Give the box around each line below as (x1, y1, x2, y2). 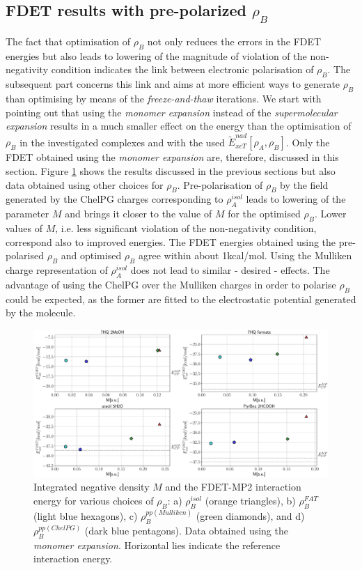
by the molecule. (6, 305, 76, 320)
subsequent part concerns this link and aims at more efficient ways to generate (6, 77, 340, 91)
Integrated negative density (33, 479, 150, 494)
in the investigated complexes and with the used (19, 134, 226, 149)
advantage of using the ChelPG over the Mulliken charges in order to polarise (6, 277, 336, 291)
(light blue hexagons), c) (33, 509, 138, 523)
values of (6, 221, 42, 236)
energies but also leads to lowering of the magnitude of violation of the (6, 48, 307, 63)
